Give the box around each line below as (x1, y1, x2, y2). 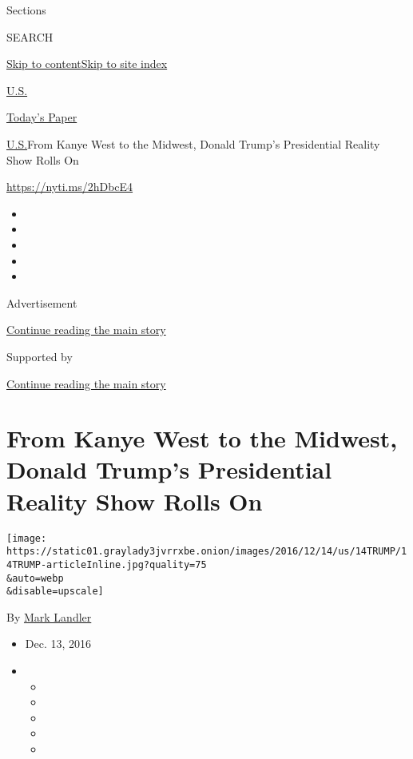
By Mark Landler (6, 608, 92, 625)
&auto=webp (6, 572, 64, 584)
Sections (6, 2, 46, 18)
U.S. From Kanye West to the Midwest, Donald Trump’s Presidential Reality (6, 135, 380, 152)
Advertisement (6, 294, 77, 311)
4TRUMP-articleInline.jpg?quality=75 (6, 558, 207, 570)
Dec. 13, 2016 (25, 635, 92, 652)
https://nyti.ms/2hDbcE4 (6, 178, 133, 195)
